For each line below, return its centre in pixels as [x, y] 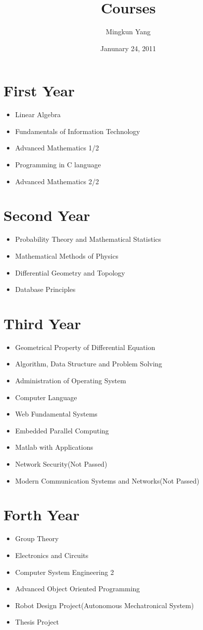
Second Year [47, 215]
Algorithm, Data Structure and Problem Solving [89, 364]
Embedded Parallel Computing [62, 430]
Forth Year [42, 515]
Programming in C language [58, 165]
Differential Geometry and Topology [70, 272]
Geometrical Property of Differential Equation [85, 347]
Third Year [42, 323]
